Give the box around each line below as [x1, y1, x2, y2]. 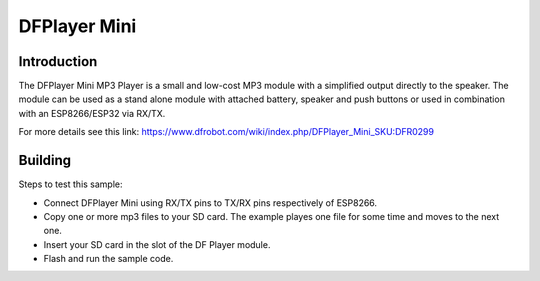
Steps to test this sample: [18, 178, 124, 190]
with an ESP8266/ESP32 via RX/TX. [18, 107, 166, 119]
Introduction [18, 53, 98, 70]
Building [18, 152, 72, 169]
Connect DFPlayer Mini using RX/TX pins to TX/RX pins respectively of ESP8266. [43, 196, 378, 209]
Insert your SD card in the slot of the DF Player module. [43, 238, 271, 250]
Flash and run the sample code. [43, 253, 174, 265]
